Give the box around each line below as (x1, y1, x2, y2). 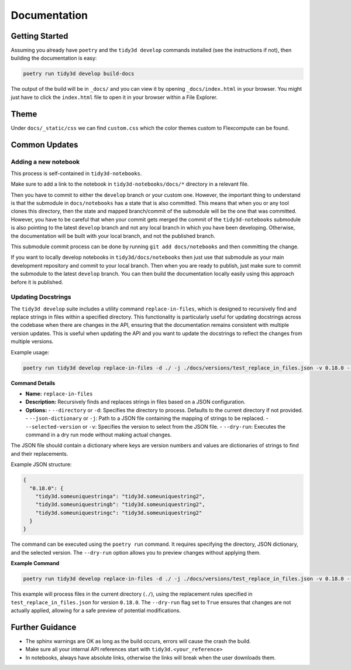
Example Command (11, 560, 60, 567)
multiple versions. (11, 338, 54, 345)
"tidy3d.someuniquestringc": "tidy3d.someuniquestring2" (35, 510, 202, 516)
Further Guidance (11, 622, 77, 632)
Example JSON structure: (11, 461, 73, 468)
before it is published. (11, 278, 64, 285)
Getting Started (11, 31, 68, 41)
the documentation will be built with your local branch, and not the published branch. (11, 232, 216, 240)
